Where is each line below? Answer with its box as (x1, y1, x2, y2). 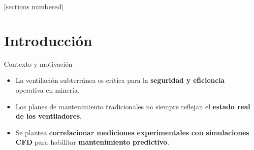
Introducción (4, 30, 93, 50)
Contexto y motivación (4, 58, 73, 69)
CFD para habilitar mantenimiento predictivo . (15, 137, 169, 147)
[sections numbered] (4, 1, 63, 11)
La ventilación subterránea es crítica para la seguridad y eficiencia (15, 75, 225, 85)
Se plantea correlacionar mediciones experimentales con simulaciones (15, 127, 249, 137)
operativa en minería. (15, 84, 80, 95)
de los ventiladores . (15, 111, 82, 121)
